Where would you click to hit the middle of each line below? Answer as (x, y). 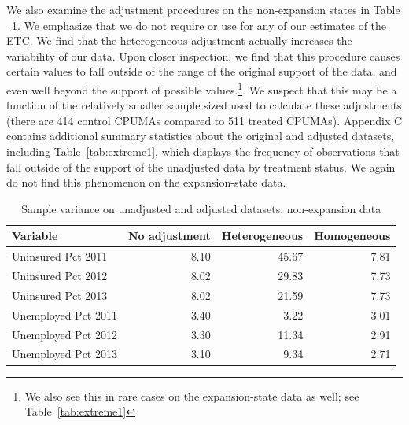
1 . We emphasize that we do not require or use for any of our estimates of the (199, 25)
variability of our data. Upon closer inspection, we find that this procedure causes (203, 55)
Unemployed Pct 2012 (64, 334)
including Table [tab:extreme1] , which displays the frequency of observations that (203, 151)
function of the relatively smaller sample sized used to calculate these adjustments (204, 105)
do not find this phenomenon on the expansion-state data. (146, 182)
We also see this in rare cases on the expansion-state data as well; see (192, 395)
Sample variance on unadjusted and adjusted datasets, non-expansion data (201, 208)
